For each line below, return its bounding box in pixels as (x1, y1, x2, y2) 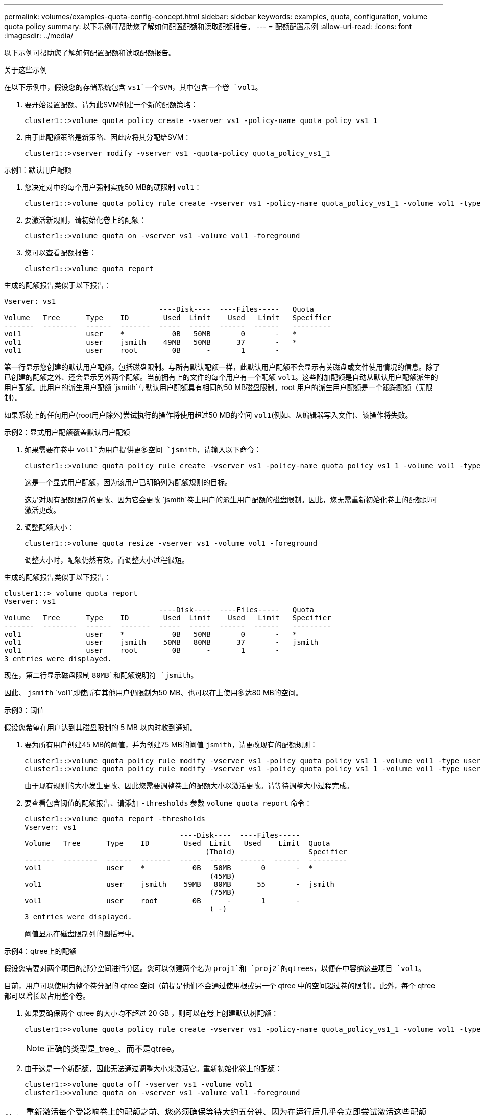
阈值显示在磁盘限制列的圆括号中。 (25, 929, 139, 938)
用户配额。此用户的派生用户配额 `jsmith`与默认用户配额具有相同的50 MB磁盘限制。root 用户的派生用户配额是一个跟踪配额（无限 (4, 383, 433, 392)
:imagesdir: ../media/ (4, 31, 74, 40)
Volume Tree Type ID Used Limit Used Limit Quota (25, 839, 330, 847)
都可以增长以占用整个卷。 (4, 991, 90, 1000)
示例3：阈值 (4, 706, 44, 714)
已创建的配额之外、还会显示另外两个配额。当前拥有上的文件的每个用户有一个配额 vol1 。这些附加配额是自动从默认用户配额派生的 (4, 373, 438, 381)
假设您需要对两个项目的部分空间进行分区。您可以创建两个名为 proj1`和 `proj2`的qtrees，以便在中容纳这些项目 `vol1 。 (4, 964, 426, 973)
